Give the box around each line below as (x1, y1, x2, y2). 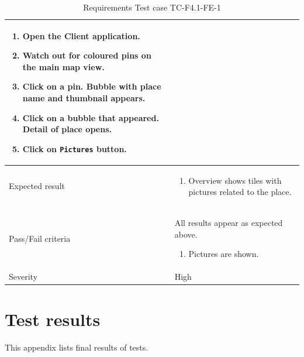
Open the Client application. (22, 29, 140, 42)
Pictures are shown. (188, 248, 259, 260)
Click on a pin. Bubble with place (22, 80, 161, 92)
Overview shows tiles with (188, 174, 282, 186)
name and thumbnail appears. (22, 91, 146, 104)
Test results (5, 307, 101, 331)
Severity (9, 270, 38, 283)
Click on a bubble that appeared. (22, 111, 159, 123)
